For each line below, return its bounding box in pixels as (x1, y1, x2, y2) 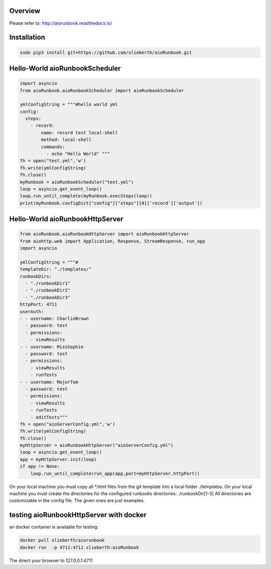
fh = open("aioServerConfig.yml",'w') (20, 421, 115, 427)
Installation (9, 33, 45, 42)
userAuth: (20, 308, 44, 314)
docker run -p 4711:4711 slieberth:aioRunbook (20, 544, 139, 550)
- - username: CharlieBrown (20, 316, 89, 321)
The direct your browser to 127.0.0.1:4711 (9, 557, 93, 563)
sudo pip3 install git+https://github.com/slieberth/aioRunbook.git (20, 49, 192, 55)
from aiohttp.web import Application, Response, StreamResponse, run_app (20, 238, 205, 244)
